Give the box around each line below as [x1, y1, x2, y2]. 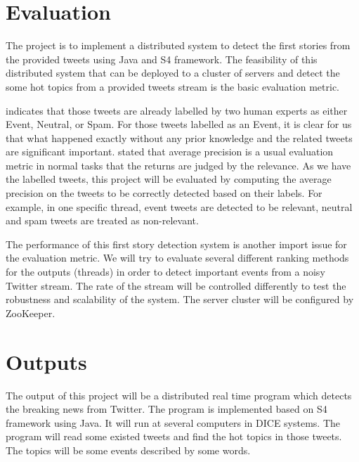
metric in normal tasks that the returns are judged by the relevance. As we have [6, 158, 351, 172]
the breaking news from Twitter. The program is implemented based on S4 [6, 402, 327, 416]
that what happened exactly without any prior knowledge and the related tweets [6, 130, 353, 145]
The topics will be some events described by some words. [6, 442, 251, 457]
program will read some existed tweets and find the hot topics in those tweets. [6, 429, 342, 444]
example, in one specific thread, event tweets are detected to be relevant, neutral [6, 199, 353, 214]
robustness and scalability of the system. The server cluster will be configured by [6, 292, 354, 307]
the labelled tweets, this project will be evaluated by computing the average [6, 172, 332, 186]
